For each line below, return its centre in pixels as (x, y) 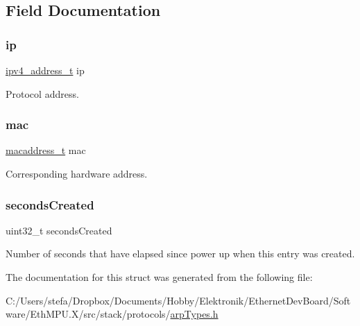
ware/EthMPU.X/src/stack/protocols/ (88, 314)
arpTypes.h (194, 314)
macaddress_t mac (46, 150)
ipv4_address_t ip (45, 70)
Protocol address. (42, 93)
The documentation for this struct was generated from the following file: (159, 277)
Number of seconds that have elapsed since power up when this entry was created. (180, 254)
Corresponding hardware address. (77, 173)
